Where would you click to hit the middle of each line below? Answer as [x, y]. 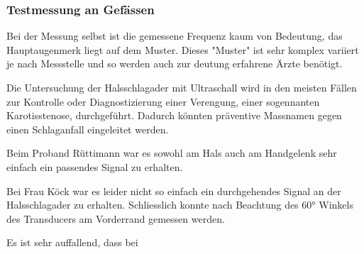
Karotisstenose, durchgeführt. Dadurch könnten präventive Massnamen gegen [174, 115]
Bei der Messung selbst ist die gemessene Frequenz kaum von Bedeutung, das [175, 36]
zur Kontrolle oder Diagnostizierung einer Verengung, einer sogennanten [163, 101]
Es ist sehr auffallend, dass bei [72, 242]
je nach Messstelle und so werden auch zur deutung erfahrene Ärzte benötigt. [175, 63]
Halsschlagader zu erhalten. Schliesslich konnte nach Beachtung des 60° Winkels [180, 205]
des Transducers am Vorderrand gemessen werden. [116, 218]
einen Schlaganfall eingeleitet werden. [88, 129]
